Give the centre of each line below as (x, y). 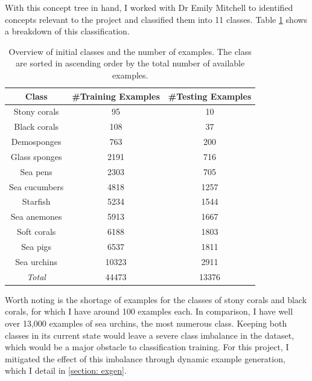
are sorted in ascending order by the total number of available (130, 63)
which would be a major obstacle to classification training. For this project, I (147, 347)
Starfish (36, 201)
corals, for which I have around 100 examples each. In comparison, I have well (149, 311)
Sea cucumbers (37, 186)
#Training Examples (116, 96)
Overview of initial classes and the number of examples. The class (130, 51)
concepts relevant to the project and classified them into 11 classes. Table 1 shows (156, 19)
